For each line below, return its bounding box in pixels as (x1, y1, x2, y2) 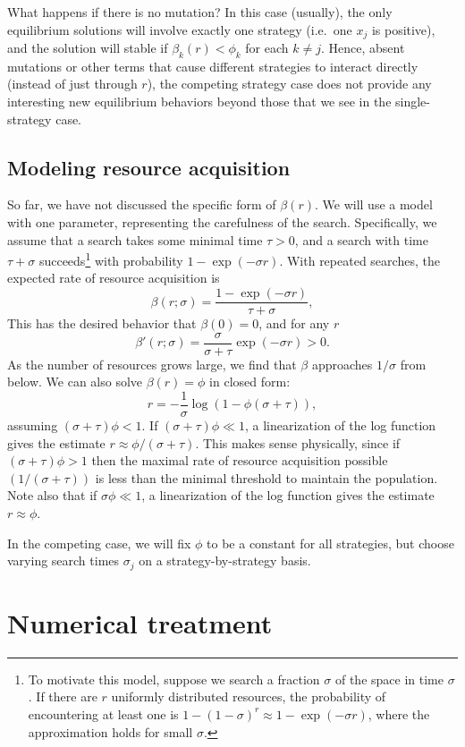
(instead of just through (7, 74, 138, 93)
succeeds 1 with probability (38, 249, 183, 269)
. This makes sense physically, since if (195, 433, 401, 452)
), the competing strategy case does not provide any (147, 74, 432, 93)
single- (395, 92, 430, 111)
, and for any (258, 314, 330, 333)
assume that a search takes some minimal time (7, 230, 263, 249)
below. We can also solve (7, 372, 143, 391)
